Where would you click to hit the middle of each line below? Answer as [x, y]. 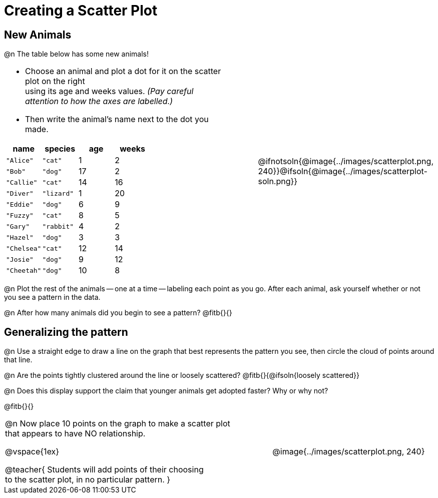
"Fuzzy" [20, 215]
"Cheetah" [24, 270]
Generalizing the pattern [66, 332]
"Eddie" [20, 204]
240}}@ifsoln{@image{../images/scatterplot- [343, 171]
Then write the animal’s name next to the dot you [117, 119]
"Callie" [22, 182]
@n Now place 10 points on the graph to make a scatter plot [118, 424]
